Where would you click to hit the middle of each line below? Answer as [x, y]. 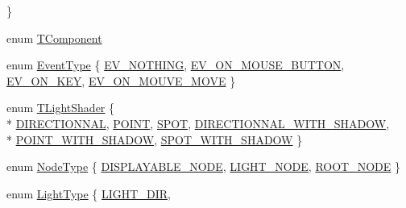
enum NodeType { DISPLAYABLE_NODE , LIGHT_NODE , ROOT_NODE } [204, 166]
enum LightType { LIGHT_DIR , [89, 193]
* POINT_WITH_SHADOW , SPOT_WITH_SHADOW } [155, 139]
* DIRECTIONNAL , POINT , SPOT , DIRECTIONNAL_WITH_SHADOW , [198, 123]
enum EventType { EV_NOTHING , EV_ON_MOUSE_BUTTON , [176, 65]
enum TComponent [54, 37]
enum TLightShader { [61, 108]
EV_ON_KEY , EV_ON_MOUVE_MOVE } [121, 80]
